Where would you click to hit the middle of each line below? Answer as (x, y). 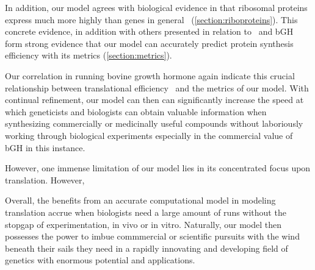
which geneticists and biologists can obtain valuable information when (136, 111)
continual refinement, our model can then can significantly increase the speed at (154, 100)
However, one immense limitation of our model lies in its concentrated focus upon (158, 168)
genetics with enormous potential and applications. (100, 260)
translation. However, (45, 179)
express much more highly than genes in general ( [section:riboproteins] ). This (151, 19)
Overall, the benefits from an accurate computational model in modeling (140, 200)
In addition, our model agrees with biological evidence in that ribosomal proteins (156, 7)
